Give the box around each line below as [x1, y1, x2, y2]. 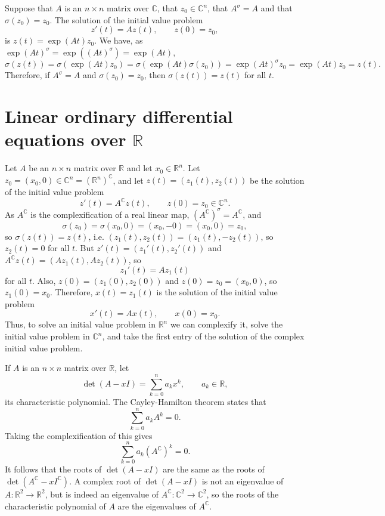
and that [260, 2, 293, 14]
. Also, [32, 274, 56, 286]
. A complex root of [69, 474, 141, 487]
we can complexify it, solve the [170, 318, 283, 330]
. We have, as [94, 34, 143, 47]
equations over [5, 127, 126, 152]
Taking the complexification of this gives [5, 429, 153, 441]
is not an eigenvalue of [201, 474, 284, 487]
